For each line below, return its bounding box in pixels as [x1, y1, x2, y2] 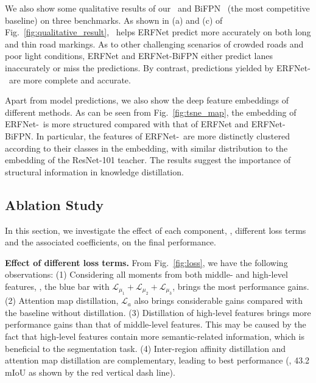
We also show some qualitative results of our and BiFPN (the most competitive [5, 2, 310, 14]
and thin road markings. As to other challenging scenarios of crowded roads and [5, 37, 304, 50]
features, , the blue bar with [5, 279, 110, 292]
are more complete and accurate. [9, 73, 131, 86]
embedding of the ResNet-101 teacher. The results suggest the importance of [5, 153, 291, 166]
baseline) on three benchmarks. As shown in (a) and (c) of [5, 13, 223, 26]
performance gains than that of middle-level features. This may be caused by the [5, 318, 306, 331]
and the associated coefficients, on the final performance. [5, 236, 216, 248]
